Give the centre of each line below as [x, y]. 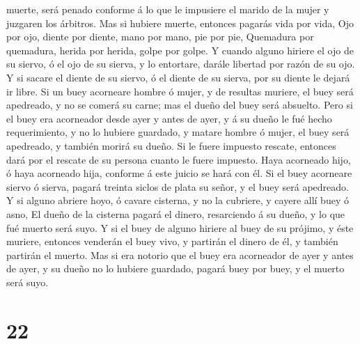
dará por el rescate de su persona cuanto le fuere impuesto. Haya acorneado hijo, [179, 159]
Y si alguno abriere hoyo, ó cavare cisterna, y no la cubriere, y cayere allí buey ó [178, 200]
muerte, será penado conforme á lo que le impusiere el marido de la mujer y [168, 9]
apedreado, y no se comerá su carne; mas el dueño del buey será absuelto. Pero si [180, 105]
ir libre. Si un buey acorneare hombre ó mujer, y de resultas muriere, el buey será [180, 91]
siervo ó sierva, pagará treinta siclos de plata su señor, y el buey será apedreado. [178, 186]
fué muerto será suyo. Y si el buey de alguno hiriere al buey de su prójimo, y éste [180, 227]
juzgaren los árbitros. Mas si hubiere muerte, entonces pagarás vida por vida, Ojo [180, 23]
